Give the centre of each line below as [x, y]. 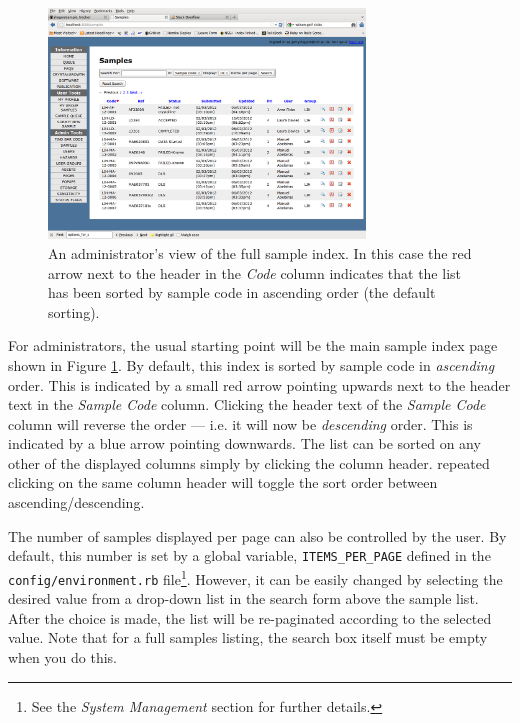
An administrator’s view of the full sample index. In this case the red [260, 252]
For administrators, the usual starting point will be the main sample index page [253, 345]
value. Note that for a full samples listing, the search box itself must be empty [248, 637]
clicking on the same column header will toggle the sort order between [223, 482]
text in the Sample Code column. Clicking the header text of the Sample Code [247, 404]
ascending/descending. [76, 502]
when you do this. [62, 657]
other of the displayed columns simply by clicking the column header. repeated [249, 462]
